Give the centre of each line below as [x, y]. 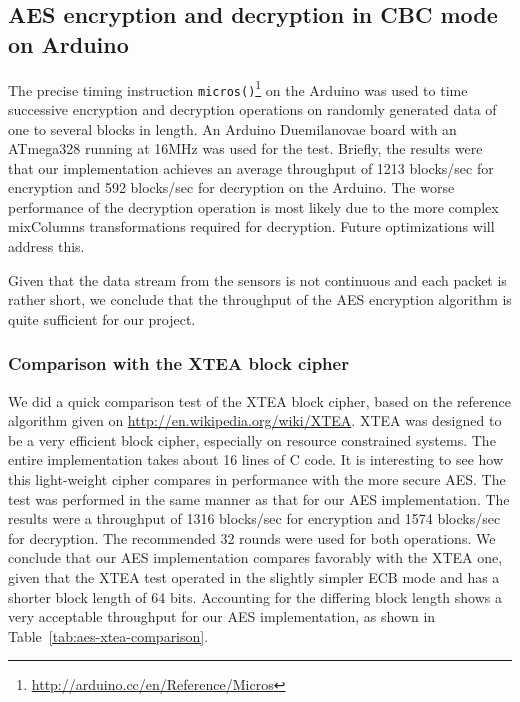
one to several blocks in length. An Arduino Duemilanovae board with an [232, 128]
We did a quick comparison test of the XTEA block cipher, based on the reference [260, 400]
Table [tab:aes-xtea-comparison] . [108, 635]
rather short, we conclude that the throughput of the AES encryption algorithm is [260, 299]
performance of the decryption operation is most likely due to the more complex [253, 206]
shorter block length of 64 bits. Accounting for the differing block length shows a [255, 596]
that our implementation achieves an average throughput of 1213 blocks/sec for [251, 167]
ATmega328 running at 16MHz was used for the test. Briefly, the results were [245, 148]
